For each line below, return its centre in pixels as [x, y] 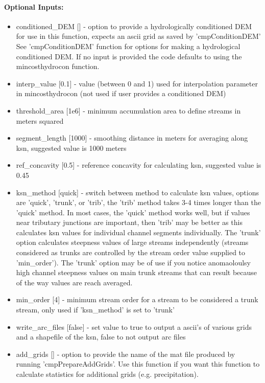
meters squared [40, 120]
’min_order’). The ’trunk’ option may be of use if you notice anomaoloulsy [133, 262]
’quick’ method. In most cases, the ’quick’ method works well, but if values [133, 212]
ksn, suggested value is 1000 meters [71, 148]
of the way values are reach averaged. [74, 282]
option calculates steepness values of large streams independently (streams [132, 242]
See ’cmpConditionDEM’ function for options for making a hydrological [128, 46]
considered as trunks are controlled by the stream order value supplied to [131, 252]
